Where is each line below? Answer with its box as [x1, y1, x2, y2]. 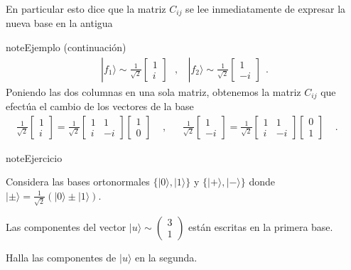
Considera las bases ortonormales [6, 174, 150, 189]
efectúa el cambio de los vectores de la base [6, 99, 194, 114]
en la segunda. [135, 249, 198, 264]
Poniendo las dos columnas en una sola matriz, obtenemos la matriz [6, 84, 301, 99]
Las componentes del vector [6, 219, 126, 234]
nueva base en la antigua [6, 16, 113, 31]
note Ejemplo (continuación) [6, 40, 126, 55]
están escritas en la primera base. [188, 219, 333, 234]
